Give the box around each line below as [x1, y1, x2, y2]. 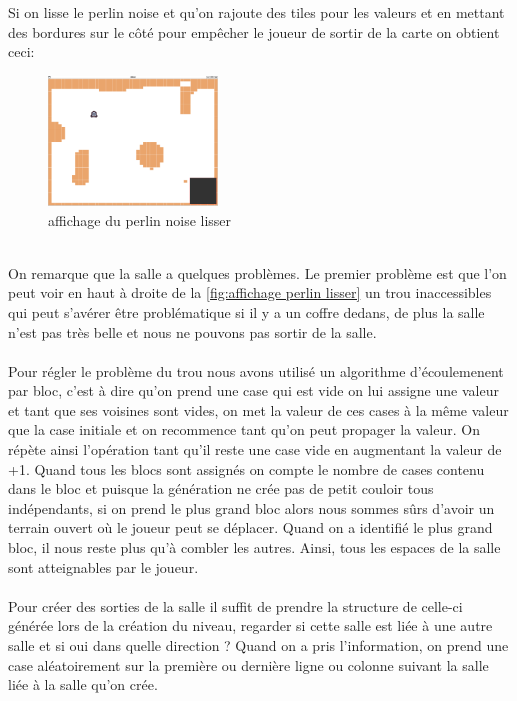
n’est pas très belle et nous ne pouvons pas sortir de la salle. [8, 321, 377, 342]
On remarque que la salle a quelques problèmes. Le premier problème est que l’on [8, 262, 507, 283]
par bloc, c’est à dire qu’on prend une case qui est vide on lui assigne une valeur [8, 380, 499, 401]
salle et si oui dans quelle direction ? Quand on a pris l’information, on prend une [8, 635, 509, 656]
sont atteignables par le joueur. [8, 556, 199, 577]
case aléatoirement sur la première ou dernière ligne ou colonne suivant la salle [8, 654, 489, 675]
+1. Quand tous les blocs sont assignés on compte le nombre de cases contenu [8, 458, 485, 479]
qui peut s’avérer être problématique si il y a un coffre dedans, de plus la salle [8, 301, 485, 322]
